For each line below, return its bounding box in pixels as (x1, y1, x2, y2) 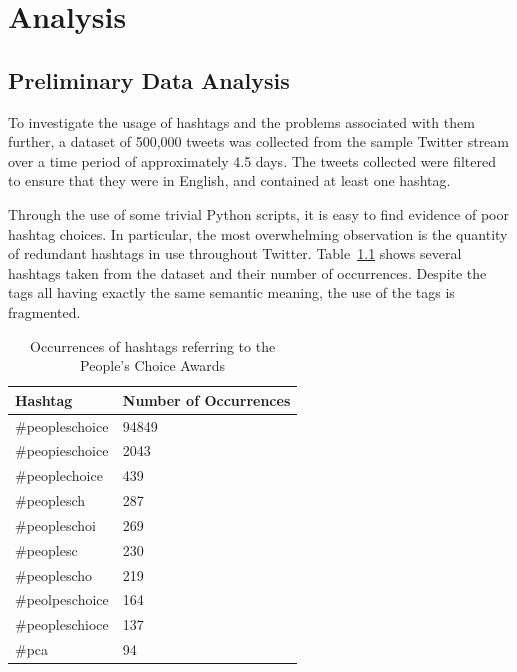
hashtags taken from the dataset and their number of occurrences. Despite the (8, 262, 487, 283)
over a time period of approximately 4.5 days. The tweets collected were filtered (8, 150, 496, 171)
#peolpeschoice (15, 589, 109, 610)
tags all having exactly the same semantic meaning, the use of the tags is (8, 282, 455, 303)
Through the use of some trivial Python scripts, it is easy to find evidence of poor (8, 203, 509, 224)
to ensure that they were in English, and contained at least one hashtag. (8, 170, 451, 191)
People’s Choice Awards (80, 355, 226, 376)
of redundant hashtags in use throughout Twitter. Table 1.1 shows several (8, 243, 462, 264)
